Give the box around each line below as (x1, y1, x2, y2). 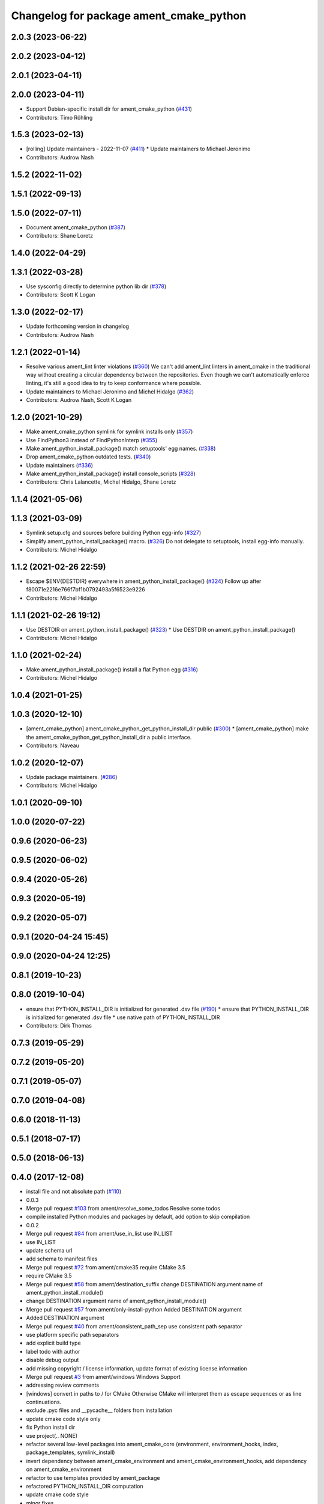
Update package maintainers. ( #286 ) (26, 774, 118, 781)
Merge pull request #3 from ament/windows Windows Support (26, 1373, 181, 1380)
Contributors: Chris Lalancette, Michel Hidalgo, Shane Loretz (26, 478, 176, 485)
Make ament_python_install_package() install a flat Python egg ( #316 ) (26, 666, 198, 673)
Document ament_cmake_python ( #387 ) (26, 223, 126, 231)
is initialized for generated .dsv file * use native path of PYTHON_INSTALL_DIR (26, 1014, 220, 1021)
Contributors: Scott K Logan (26, 291, 95, 298)
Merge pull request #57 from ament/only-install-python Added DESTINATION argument (26, 1305, 242, 1313)
